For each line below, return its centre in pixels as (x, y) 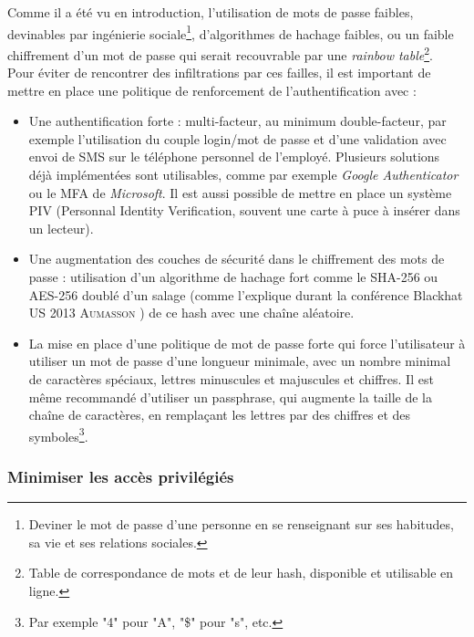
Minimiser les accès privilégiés (121, 476)
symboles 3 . (58, 434)
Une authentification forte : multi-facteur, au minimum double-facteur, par (237, 121)
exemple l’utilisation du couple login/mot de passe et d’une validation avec (237, 138)
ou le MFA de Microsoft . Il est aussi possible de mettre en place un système (240, 192)
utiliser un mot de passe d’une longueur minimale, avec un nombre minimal (240, 361)
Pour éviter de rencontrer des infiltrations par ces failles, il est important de (219, 73)
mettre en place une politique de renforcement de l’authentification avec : (212, 90)
